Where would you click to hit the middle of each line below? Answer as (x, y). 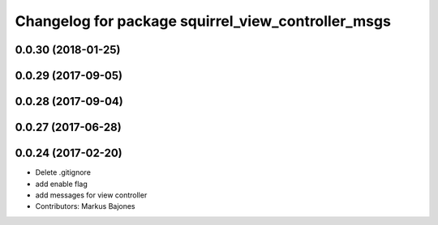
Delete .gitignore (63, 172)
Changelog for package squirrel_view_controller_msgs (203, 21)
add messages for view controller (91, 195)
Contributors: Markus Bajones (85, 206)
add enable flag (62, 184)
